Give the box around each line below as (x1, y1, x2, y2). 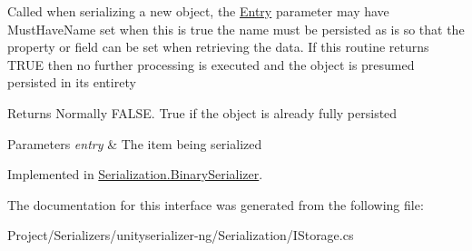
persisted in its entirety (7, 73, 136, 92)
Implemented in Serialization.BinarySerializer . (7, 165, 263, 184)
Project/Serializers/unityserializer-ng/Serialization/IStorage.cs (7, 226, 354, 245)
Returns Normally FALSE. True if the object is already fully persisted (7, 103, 398, 122)
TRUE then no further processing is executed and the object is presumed (7, 55, 415, 74)
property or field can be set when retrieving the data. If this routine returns (7, 37, 429, 56)
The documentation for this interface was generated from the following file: (7, 195, 424, 214)
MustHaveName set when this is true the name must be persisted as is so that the (7, 19, 465, 38)
